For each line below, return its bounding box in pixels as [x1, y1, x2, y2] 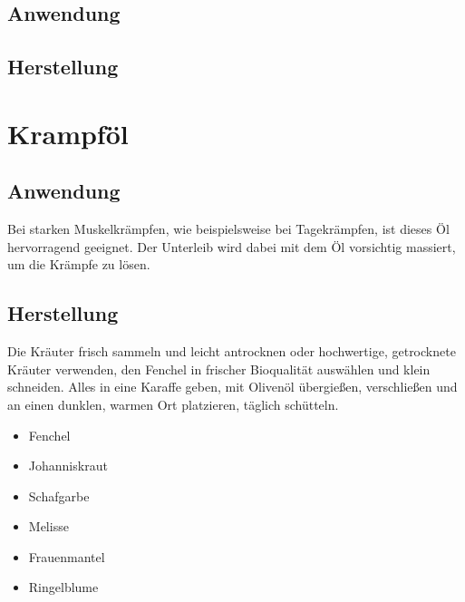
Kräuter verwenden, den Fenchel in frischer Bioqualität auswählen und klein [7, 359, 431, 378]
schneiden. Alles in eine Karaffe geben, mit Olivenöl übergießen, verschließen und [7, 377, 458, 396]
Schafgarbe [28, 486, 90, 505]
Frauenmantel [28, 547, 105, 566]
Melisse [28, 517, 69, 536]
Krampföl [7, 114, 129, 151]
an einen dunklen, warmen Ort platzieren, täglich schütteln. [7, 394, 339, 413]
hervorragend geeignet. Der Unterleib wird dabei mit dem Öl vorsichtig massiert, [7, 237, 456, 256]
